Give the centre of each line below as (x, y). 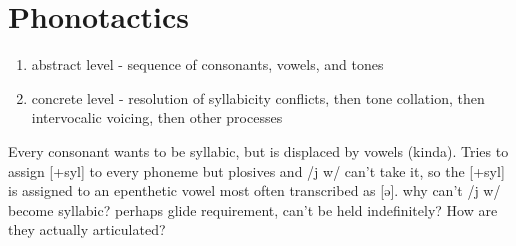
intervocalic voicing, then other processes (157, 117)
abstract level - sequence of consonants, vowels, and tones (207, 64)
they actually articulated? (87, 229)
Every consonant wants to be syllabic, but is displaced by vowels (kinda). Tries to (258, 150)
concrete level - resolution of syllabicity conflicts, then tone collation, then (258, 97)
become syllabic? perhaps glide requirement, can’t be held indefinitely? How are (253, 209)
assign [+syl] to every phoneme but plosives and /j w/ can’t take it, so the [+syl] (256, 170)
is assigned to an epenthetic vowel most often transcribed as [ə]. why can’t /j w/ (254, 190)
